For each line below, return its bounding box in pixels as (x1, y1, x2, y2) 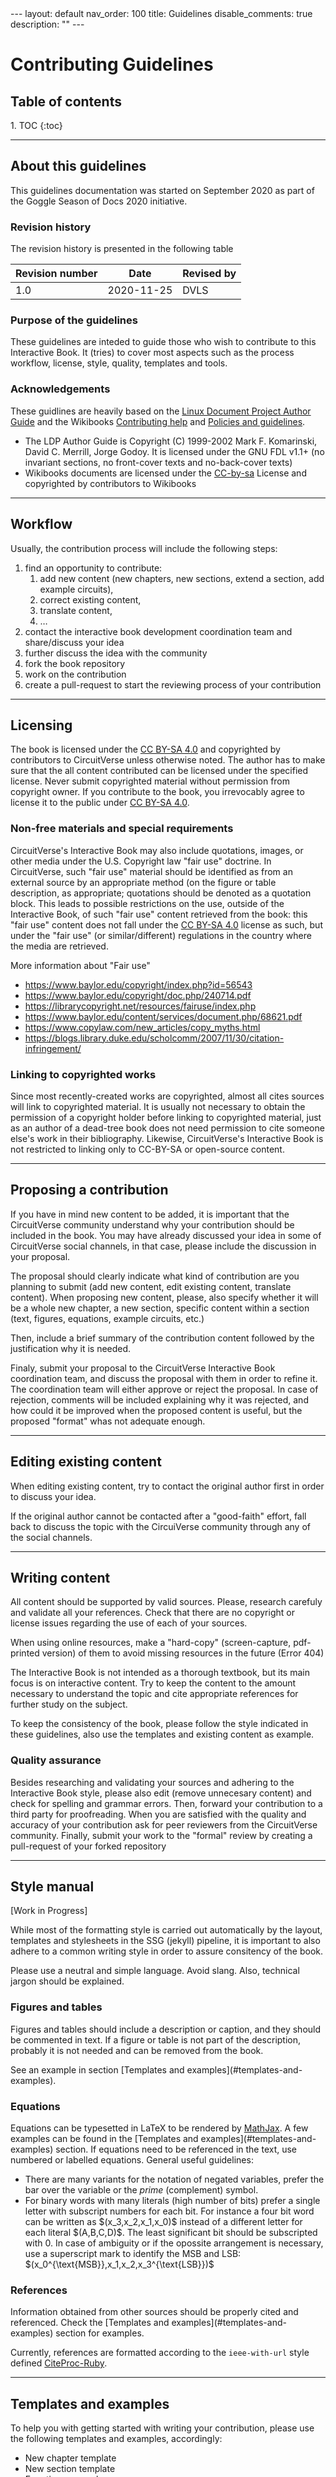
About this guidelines (10, 158, 147, 175)
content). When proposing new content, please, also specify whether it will (10, 1291, 319, 1303)
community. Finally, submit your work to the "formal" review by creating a (10, 1829, 313, 1841)
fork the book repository (24, 657, 126, 669)
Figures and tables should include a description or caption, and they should (10, 2023, 322, 2035)
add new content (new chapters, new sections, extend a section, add (39, 572, 325, 584)
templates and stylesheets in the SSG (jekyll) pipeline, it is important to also (10, 1935, 321, 1947)
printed (10, 1647, 40, 1659)
